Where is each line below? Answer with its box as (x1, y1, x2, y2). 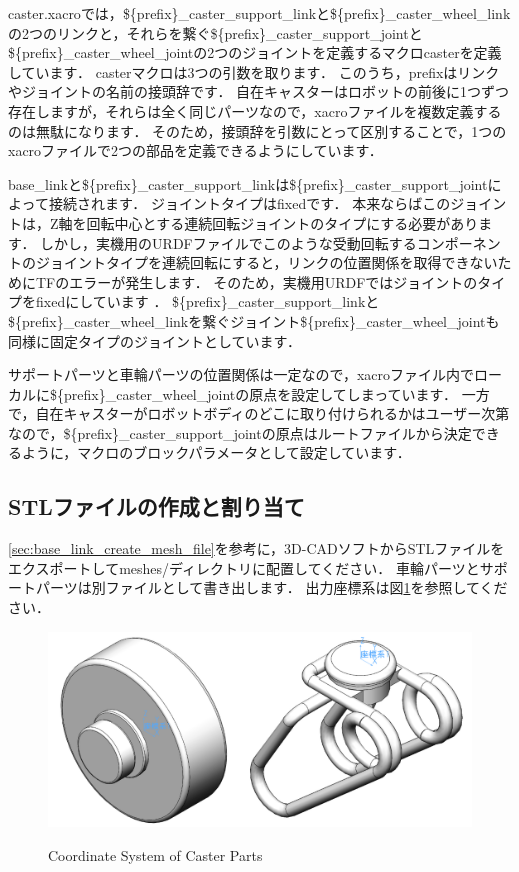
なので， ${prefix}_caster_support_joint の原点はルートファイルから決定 (8, 422, 472, 443)
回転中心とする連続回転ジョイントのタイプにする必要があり (86, 212, 479, 233)
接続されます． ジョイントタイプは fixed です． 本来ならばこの (48, 193, 451, 214)
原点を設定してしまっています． (249, 383, 458, 404)
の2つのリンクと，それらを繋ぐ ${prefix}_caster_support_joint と (8, 22, 423, 43)
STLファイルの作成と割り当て (8, 491, 305, 522)
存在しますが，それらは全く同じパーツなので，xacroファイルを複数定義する (8, 100, 502, 121)
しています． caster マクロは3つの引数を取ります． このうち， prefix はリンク (8, 61, 500, 82)
